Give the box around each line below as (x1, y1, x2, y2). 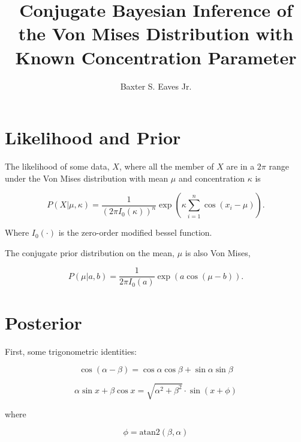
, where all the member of (119, 160, 214, 173)
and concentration (178, 171, 245, 184)
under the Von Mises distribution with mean (5, 171, 168, 184)
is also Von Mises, (185, 246, 251, 259)
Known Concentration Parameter (15, 45, 297, 69)
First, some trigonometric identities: (5, 345, 137, 357)
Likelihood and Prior (5, 125, 181, 150)
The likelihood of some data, (5, 160, 110, 173)
